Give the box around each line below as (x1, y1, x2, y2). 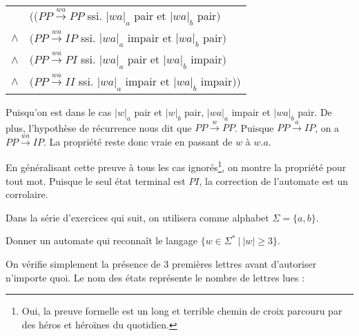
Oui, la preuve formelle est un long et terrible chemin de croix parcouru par (21, 304, 342, 318)
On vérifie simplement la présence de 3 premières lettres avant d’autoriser (6, 256, 317, 270)
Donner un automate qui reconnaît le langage (6, 233, 197, 248)
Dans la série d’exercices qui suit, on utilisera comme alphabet (6, 210, 269, 224)
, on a (315, 120, 340, 135)
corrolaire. (6, 187, 48, 201)
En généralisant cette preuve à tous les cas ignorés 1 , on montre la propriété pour (6, 158, 347, 174)
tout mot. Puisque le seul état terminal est (6, 173, 186, 188)
